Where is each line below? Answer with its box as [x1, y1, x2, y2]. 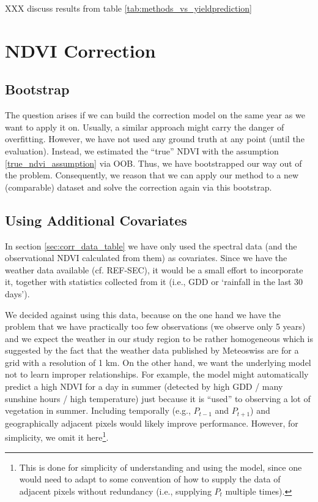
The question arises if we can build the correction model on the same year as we [5, 108, 305, 121]
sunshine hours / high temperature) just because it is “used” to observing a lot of [5, 392, 311, 405]
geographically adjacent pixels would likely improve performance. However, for [5, 416, 298, 429]
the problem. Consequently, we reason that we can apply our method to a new [5, 169, 299, 181]
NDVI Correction [5, 37, 156, 63]
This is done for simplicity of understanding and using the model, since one [19, 460, 302, 473]
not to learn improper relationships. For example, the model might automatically [5, 368, 309, 381]
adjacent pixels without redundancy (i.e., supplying [19, 484, 212, 497]
